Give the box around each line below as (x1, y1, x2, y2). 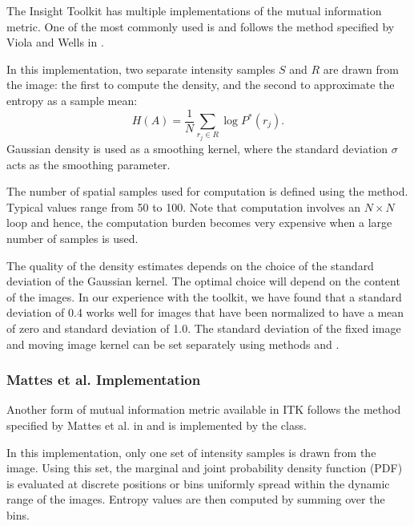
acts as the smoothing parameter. (6, 156, 171, 172)
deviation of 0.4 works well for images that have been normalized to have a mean (6, 304, 404, 321)
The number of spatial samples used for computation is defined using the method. (6, 183, 408, 200)
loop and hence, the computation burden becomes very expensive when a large (6, 214, 392, 231)
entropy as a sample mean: (6, 91, 138, 108)
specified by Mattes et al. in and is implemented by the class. (6, 416, 307, 433)
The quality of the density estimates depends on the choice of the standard (6, 257, 374, 273)
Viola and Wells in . (6, 34, 104, 51)
